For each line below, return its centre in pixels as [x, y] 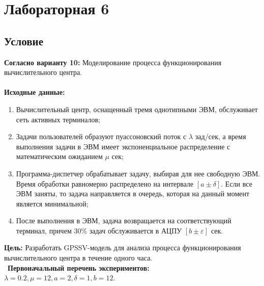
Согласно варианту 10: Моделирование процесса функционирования [113, 62]
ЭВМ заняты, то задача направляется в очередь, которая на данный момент [133, 193]
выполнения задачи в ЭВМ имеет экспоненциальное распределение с [123, 146]
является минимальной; [52, 203]
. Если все [237, 183]
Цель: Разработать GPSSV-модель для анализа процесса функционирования [123, 248]
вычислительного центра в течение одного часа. [78, 258]
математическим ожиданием [59, 156]
